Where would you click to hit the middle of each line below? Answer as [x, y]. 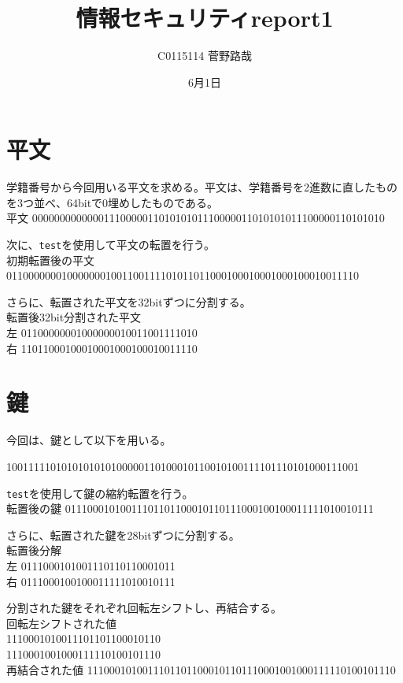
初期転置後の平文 [50, 260]
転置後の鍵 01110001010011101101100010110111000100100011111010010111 [190, 509]
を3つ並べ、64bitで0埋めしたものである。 [112, 202]
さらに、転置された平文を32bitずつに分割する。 [129, 301]
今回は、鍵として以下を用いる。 [89, 440]
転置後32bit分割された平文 [74, 317]
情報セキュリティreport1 [205, 18]
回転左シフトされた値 [61, 623]
